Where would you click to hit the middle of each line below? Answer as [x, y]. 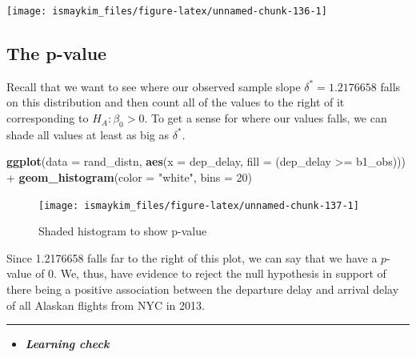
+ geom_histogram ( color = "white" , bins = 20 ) [130, 177]
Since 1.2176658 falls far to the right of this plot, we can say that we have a [192, 257]
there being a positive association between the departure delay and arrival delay [203, 289]
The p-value [57, 53]
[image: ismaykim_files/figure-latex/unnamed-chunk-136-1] [167, 11]
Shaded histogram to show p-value [123, 231]
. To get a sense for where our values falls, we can [266, 118]
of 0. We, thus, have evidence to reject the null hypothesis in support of [211, 273]
